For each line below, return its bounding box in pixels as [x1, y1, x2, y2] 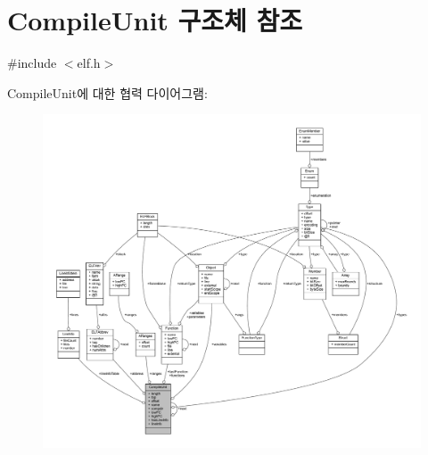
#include [7, 54, 57, 72]
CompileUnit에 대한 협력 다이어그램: [7, 83, 208, 102]
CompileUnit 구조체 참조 [7, 2, 303, 38]
